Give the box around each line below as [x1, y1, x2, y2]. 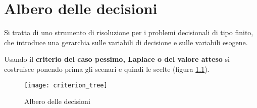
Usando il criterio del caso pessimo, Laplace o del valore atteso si [4, 54, 230, 64]
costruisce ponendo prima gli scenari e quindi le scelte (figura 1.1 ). [4, 63, 210, 74]
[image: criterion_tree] [24, 81, 108, 89]
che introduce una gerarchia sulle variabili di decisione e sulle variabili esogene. [4, 37, 248, 47]
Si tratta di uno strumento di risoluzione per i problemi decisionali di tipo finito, [4, 27, 253, 38]
